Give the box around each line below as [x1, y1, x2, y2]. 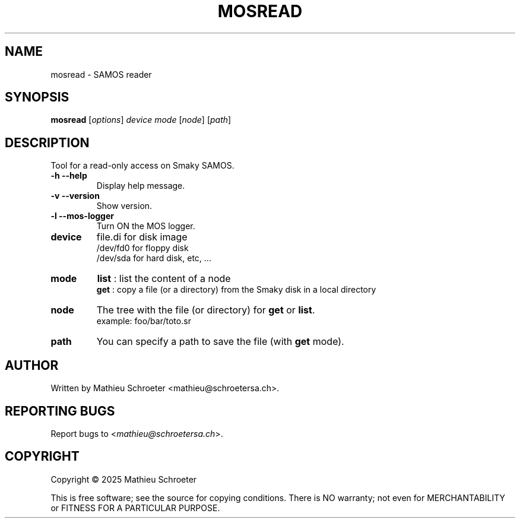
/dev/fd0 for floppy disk [96, 243, 189, 253]
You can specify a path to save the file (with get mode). [96, 335, 344, 348]
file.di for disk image [96, 231, 188, 243]
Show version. [96, 201, 153, 211]
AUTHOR [5, 357, 59, 373]
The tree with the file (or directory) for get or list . [96, 304, 315, 316]
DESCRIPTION [5, 135, 90, 150]
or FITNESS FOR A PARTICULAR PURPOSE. [50, 502, 220, 513]
